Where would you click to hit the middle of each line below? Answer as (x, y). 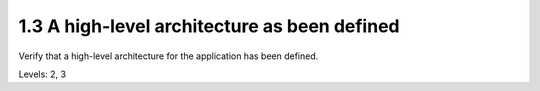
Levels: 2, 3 (42, 74)
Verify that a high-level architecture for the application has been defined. (168, 56)
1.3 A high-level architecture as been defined (209, 26)
